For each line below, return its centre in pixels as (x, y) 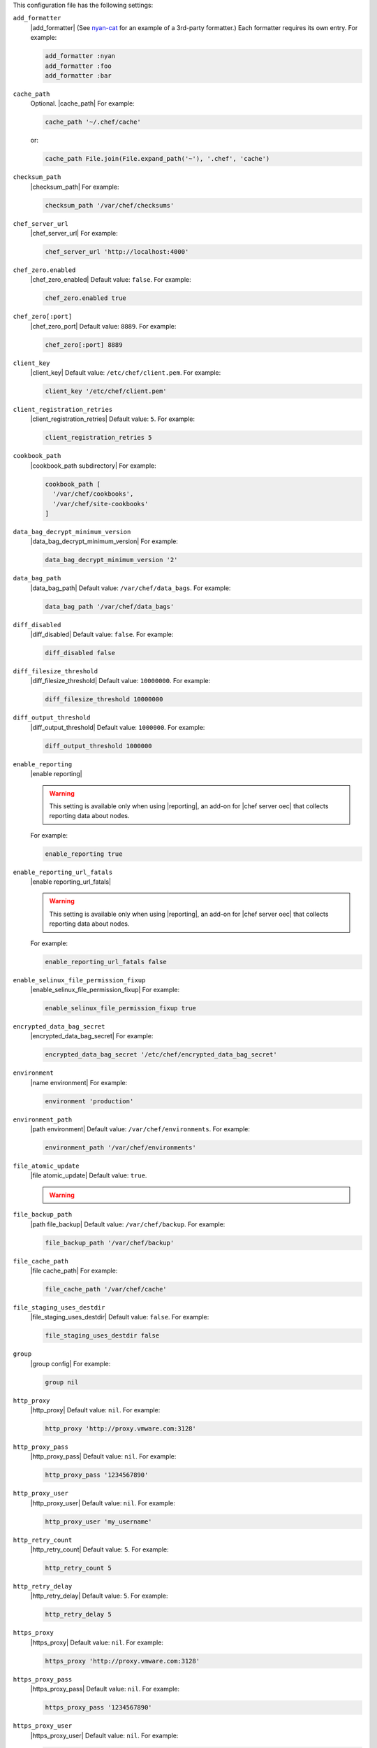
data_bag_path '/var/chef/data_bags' (110, 606)
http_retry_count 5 (78, 1568)
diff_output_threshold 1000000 (99, 746)
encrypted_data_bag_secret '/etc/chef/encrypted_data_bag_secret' (161, 1055)
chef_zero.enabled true (86, 298)
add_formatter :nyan (80, 56)
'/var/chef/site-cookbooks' (101, 504)
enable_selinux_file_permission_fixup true (121, 1008)
